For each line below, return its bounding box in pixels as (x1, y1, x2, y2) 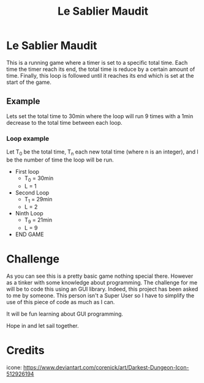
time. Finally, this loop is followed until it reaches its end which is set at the (6, 72, 194, 79)
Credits (6, 344, 45, 357)
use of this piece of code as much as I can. (6, 299, 115, 306)
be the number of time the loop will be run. (6, 156, 114, 163)
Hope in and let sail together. (6, 322, 79, 330)
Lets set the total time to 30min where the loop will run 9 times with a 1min (6, 112, 194, 120)
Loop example (6, 134, 50, 143)
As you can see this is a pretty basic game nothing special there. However (6, 272, 194, 280)
